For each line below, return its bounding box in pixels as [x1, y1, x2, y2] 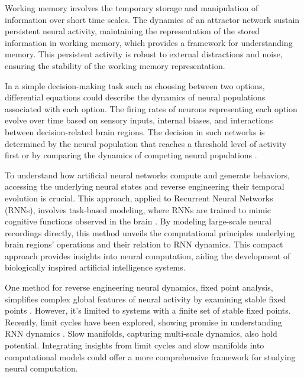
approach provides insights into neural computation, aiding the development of [5, 249, 290, 262]
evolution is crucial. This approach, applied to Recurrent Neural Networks [5, 191, 273, 204]
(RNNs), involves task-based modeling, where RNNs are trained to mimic [5, 203, 271, 216]
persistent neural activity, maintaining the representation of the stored [5, 25, 260, 37]
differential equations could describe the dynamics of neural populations [5, 91, 266, 103]
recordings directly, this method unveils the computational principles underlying [5, 226, 295, 239]
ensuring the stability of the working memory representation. [5, 59, 225, 71]
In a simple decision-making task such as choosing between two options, [5, 79, 265, 92]
